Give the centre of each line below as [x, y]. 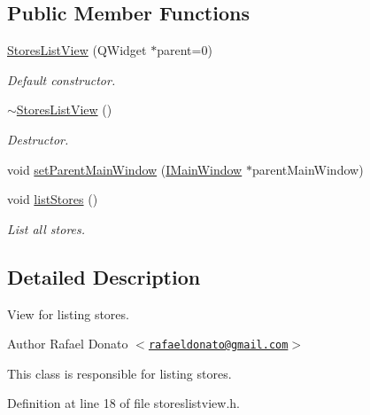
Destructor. [38, 139]
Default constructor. [62, 79]
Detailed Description [104, 276]
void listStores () [53, 199]
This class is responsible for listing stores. [119, 373]
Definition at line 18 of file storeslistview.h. [123, 403]
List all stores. [46, 228]
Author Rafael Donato [68, 344]
